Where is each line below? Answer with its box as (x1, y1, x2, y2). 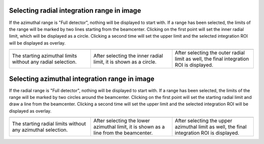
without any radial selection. (12, 59, 77, 66)
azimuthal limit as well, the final (175, 123, 247, 130)
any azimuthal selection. (12, 126, 68, 133)
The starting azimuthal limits (12, 52, 77, 59)
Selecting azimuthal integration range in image (9, 74, 154, 83)
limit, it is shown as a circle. (93, 59, 156, 66)
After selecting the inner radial (93, 52, 163, 59)
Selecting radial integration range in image (9, 6, 141, 15)
